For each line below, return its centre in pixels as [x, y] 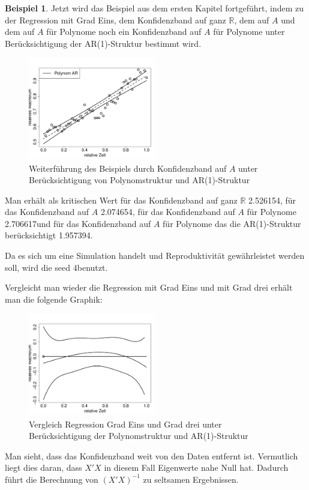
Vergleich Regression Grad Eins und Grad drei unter [125, 424]
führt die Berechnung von [52, 479]
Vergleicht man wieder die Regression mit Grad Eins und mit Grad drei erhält [149, 287]
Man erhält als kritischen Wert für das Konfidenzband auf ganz [121, 200]
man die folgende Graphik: [54, 299]
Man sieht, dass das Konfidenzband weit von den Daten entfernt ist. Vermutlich [151, 455]
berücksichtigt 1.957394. [49, 235]
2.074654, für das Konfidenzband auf [168, 212]
